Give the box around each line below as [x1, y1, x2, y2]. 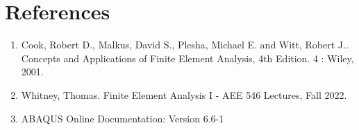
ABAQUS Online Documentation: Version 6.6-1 [21, 111, 224, 125]
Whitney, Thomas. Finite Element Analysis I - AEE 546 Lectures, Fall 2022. [21, 87, 347, 102]
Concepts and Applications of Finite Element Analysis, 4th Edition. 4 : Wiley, [21, 50, 354, 65]
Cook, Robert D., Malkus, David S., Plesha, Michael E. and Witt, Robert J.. [21, 37, 349, 52]
